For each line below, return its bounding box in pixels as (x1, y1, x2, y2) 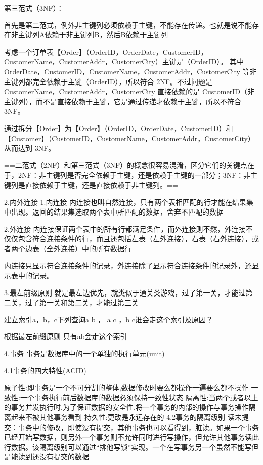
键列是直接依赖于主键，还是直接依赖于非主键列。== (4, 179, 178, 190)
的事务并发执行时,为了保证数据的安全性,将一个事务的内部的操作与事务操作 (4, 402, 249, 412)
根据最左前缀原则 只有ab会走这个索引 (4, 331, 127, 342)
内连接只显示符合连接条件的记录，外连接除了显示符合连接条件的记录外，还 (4, 260, 252, 271)
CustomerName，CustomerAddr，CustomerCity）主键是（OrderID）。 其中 (4, 56, 244, 67)
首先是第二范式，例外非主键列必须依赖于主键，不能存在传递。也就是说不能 (4, 19, 252, 30)
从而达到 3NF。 (4, 143, 56, 153)
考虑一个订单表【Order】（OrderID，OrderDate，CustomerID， (4, 46, 208, 57)
